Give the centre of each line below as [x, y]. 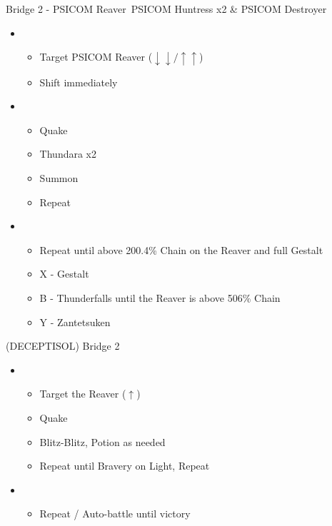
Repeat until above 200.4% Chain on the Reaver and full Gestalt [181, 249]
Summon [59, 178]
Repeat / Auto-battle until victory [115, 514]
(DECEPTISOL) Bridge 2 [63, 346]
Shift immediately [79, 82]
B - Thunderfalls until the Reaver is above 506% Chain [160, 298]
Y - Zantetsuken [75, 322]
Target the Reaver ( [83, 394]
